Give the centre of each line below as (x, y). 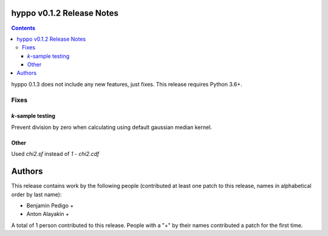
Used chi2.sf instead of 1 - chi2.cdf (55, 154)
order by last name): (36, 194)
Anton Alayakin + (48, 214)
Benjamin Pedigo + (50, 205)
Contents (23, 28)
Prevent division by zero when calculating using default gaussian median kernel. (112, 127)
